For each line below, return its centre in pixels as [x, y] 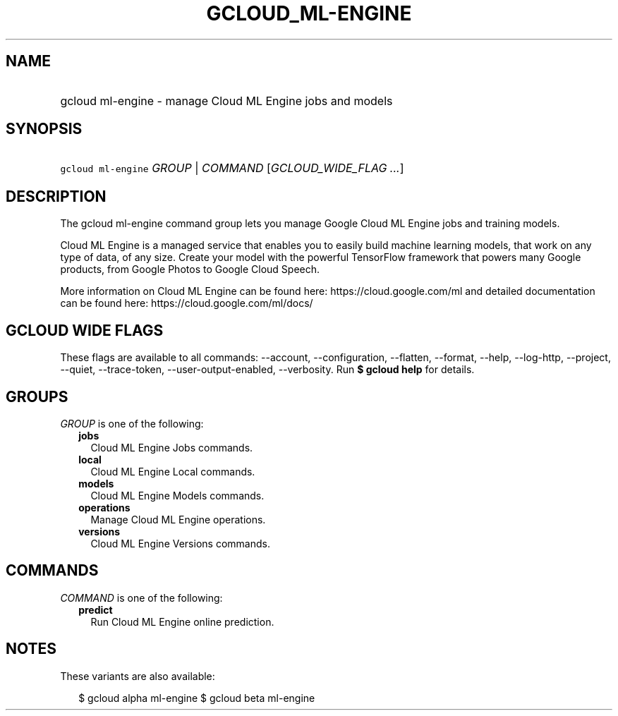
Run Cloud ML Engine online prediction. [182, 621]
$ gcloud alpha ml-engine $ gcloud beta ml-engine [197, 698]
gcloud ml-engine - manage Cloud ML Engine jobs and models [226, 101]
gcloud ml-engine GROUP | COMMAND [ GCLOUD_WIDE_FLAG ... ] [232, 168]
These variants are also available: [138, 676]
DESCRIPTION [56, 196]
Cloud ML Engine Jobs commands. [172, 447]
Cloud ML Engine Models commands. [177, 495]
